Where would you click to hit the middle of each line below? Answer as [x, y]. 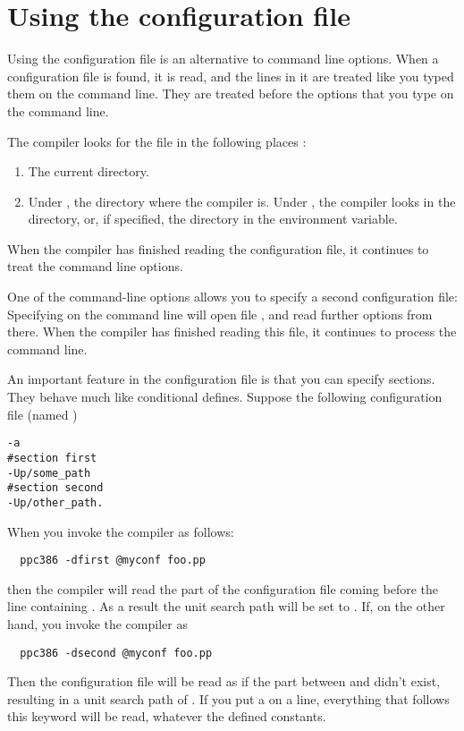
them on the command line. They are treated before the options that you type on [231, 93]
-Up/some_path [49, 473]
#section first [52, 458]
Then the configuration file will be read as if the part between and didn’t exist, [224, 681]
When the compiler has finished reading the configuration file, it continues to [218, 248]
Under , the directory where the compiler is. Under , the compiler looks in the [242, 201]
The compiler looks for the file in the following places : [157, 141]
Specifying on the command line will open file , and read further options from [220, 314]
